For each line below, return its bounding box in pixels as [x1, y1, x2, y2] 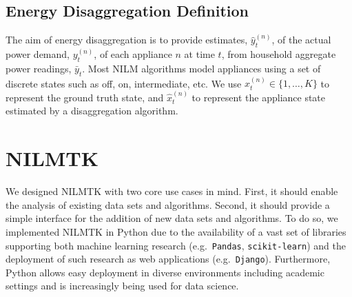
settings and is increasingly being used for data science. [6, 278, 239, 293]
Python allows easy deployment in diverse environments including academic [6, 265, 324, 279]
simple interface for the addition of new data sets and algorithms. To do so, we [6, 211, 338, 225]
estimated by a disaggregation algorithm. [6, 103, 178, 118]
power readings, [6, 61, 72, 75]
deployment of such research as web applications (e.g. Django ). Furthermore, [6, 252, 331, 266]
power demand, [6, 47, 70, 61]
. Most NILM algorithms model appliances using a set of [82, 61, 321, 75]
